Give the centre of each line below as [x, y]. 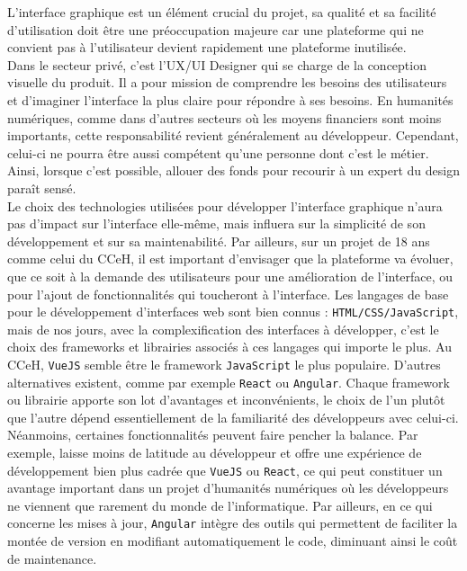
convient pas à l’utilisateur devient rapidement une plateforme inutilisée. [207, 47]
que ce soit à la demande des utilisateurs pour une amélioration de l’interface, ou [230, 276]
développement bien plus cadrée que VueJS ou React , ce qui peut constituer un [225, 470]
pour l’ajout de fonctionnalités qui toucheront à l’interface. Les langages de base [228, 294]
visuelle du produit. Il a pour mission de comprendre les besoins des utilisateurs [227, 82]
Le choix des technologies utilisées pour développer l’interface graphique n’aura [225, 205]
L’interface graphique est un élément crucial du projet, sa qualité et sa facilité [222, 12]
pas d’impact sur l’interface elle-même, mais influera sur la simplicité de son [216, 223]
